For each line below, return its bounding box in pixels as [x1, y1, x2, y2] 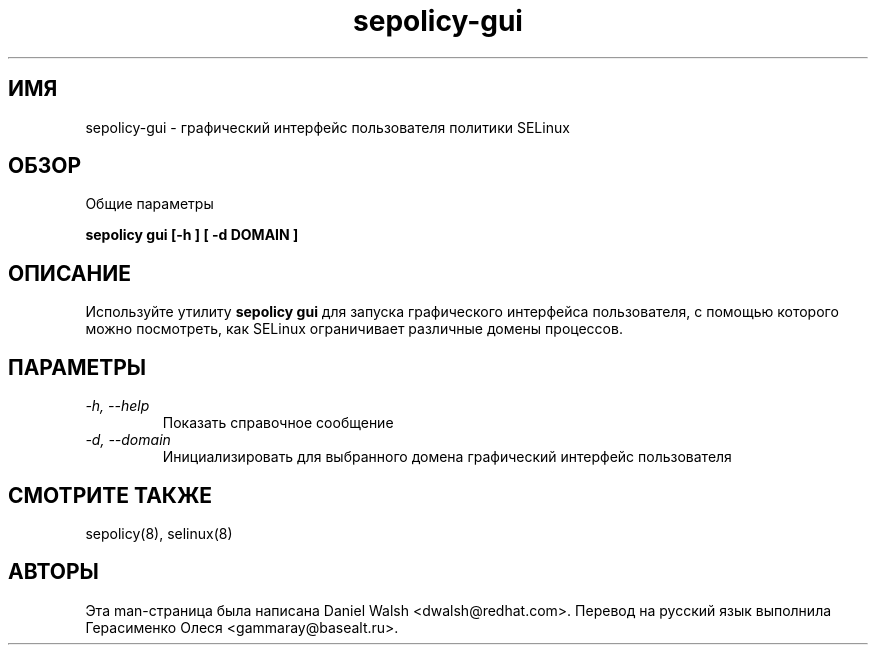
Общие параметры [85, 195, 214, 213]
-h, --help [85, 397, 150, 415]
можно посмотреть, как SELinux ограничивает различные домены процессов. [85, 320, 623, 338]
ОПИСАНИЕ [8, 260, 131, 286]
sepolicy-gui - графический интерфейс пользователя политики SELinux [85, 118, 570, 136]
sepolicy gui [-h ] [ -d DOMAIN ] [85, 226, 299, 244]
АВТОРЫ [8, 559, 99, 585]
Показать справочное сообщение [162, 414, 394, 432]
